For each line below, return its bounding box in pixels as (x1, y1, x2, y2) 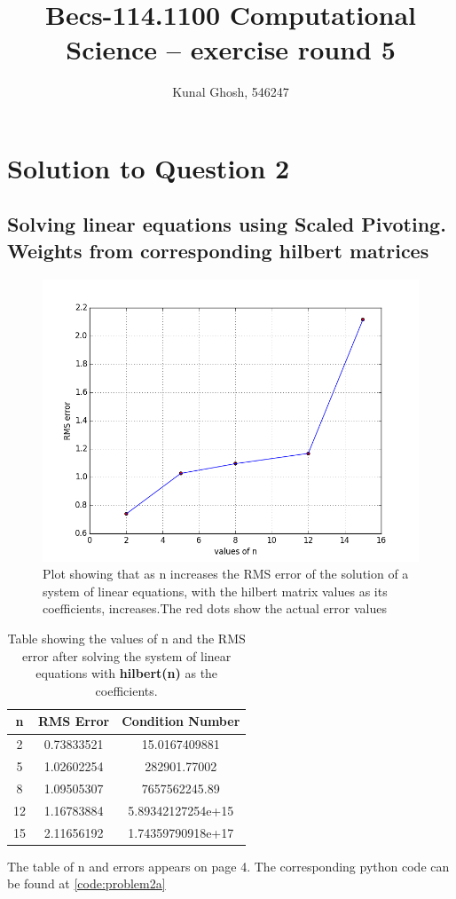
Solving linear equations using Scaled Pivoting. (7, 210, 446, 238)
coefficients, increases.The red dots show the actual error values (43, 599, 387, 618)
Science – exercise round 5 (66, 31, 396, 67)
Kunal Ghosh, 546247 (172, 83, 289, 101)
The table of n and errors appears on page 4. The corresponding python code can (7, 856, 450, 875)
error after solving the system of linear (21, 646, 232, 665)
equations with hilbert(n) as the (35, 664, 218, 682)
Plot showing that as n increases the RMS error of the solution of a (43, 564, 409, 583)
